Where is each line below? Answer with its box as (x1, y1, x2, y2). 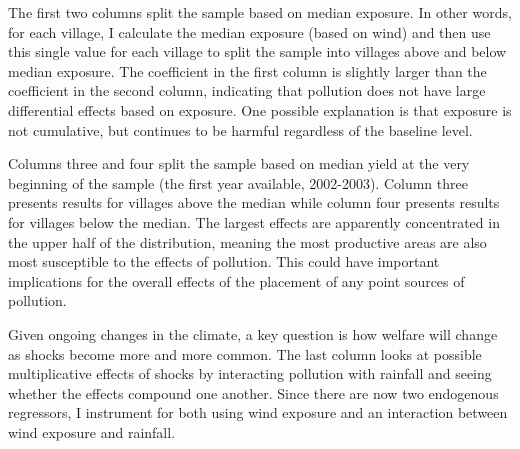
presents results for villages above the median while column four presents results (8, 192, 500, 213)
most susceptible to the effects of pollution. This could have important (8, 251, 440, 272)
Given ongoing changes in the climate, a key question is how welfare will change (8, 323, 498, 344)
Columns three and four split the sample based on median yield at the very (8, 153, 470, 174)
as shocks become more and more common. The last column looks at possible (8, 343, 482, 364)
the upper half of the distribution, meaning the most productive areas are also (8, 231, 487, 252)
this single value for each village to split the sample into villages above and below (8, 41, 507, 62)
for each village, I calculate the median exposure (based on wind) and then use (8, 21, 491, 42)
